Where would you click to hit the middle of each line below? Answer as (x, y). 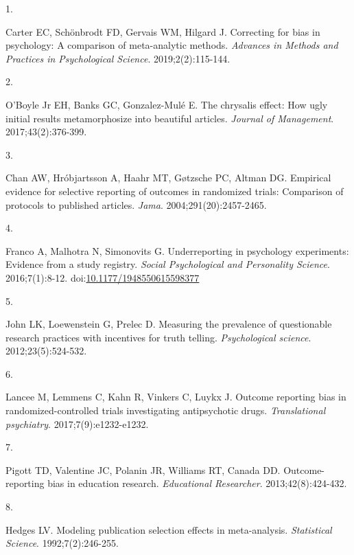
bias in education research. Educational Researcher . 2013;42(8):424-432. (197, 483)
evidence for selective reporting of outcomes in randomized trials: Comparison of (175, 191)
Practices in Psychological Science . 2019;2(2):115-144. (118, 58)
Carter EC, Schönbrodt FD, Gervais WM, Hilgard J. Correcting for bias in (163, 31)
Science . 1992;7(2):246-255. (62, 543)
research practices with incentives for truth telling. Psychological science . (158, 337)
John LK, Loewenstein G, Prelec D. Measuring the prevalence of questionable (169, 324)
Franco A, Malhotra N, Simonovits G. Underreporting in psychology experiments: (177, 250)
